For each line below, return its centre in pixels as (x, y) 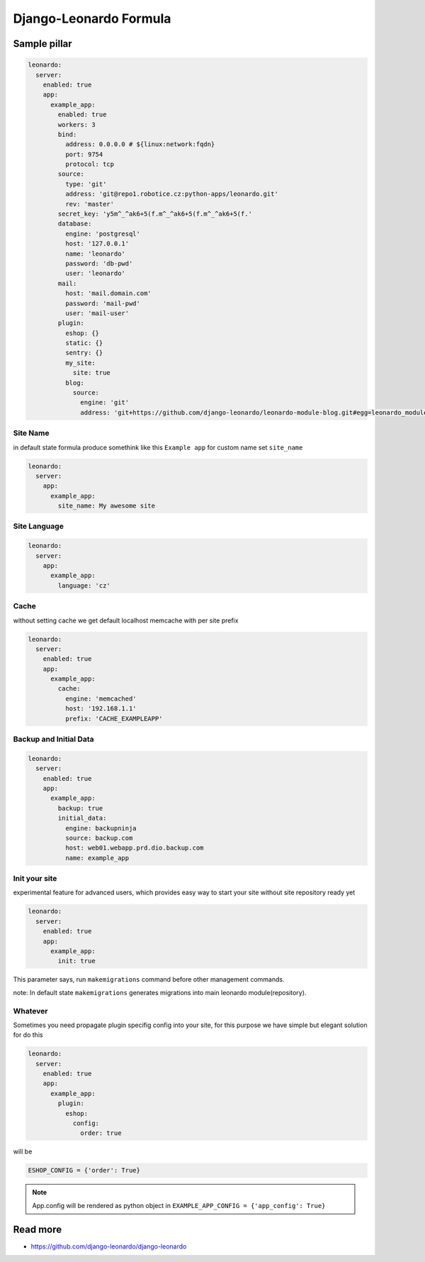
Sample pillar (42, 44)
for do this (28, 1035)
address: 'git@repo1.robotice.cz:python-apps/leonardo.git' (172, 194)
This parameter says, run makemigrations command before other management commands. (149, 980)
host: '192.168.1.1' (101, 709)
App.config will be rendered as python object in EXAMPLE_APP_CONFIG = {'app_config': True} (179, 1205)
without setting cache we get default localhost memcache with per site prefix (126, 620)
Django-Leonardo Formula (92, 18)
